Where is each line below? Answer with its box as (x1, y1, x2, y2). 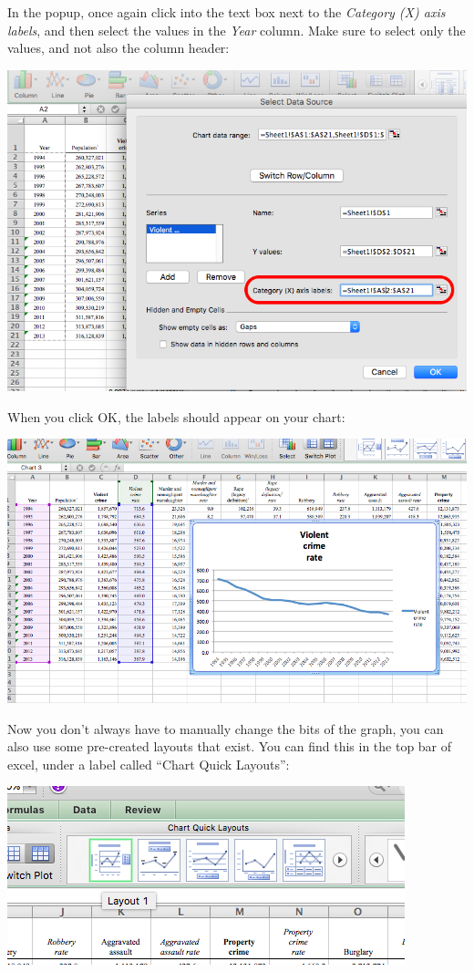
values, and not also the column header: (7, 38, 230, 57)
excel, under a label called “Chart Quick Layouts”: (7, 754, 290, 773)
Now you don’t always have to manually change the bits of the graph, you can (7, 719, 444, 738)
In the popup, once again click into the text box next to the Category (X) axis (7, 3, 446, 21)
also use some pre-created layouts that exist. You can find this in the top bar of (7, 737, 452, 756)
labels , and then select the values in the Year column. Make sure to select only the (7, 20, 466, 39)
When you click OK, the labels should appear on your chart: (7, 407, 345, 426)
